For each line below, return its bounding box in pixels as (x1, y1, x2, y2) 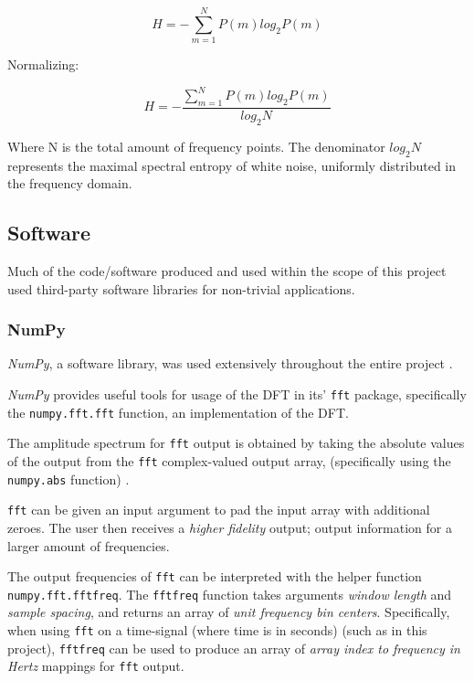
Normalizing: (7, 55, 79, 74)
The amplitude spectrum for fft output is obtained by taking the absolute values (7, 433, 465, 452)
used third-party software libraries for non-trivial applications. (7, 279, 355, 298)
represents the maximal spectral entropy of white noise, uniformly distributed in (7, 155, 457, 175)
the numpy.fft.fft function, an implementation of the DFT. (7, 402, 349, 421)
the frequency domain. (7, 174, 132, 193)
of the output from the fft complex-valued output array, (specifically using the (7, 452, 451, 470)
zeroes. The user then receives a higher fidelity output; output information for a (7, 517, 452, 537)
